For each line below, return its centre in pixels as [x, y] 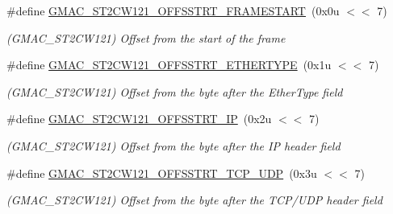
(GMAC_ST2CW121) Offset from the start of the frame [146, 37]
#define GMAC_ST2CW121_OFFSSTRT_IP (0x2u [139, 119]
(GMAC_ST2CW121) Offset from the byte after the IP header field [174, 145]
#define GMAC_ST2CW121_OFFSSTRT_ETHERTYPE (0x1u [169, 65]
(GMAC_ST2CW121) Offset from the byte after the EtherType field [175, 91]
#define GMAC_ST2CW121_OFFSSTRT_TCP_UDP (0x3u [162, 173]
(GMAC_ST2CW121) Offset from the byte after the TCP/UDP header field [194, 200]
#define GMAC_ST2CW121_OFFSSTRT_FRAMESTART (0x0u [173, 10]
